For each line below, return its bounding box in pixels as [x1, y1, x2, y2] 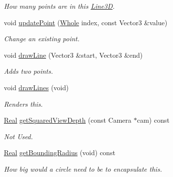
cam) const [137, 115, 170, 125]
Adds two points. [4, 66, 53, 76]
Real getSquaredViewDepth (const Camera [4, 115, 132, 125]
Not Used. [4, 131, 33, 141]
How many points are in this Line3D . [4, 1, 115, 11]
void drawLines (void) [4, 82, 69, 92]
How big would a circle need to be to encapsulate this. [4, 163, 162, 174]
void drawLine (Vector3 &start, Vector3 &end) [4, 49, 143, 60]
